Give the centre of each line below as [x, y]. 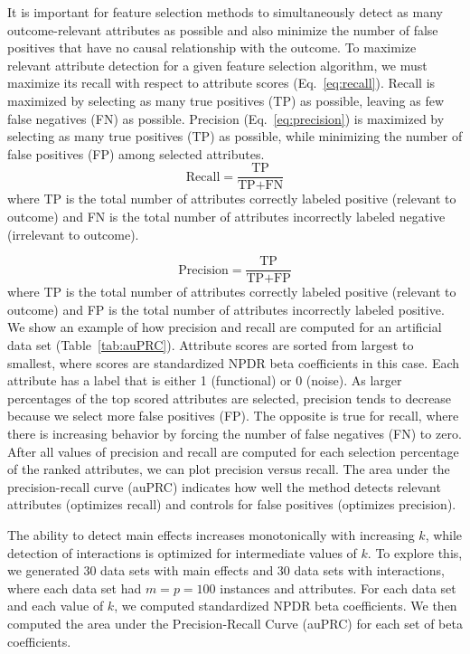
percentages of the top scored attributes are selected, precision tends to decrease [230, 398]
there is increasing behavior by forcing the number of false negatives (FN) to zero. [235, 433]
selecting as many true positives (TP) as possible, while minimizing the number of [235, 136]
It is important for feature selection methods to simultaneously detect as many [225, 12]
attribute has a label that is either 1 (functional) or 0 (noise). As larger [205, 380]
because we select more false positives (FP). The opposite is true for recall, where [233, 416]
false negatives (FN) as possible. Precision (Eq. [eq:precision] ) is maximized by [226, 118]
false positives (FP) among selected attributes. [136, 153]
